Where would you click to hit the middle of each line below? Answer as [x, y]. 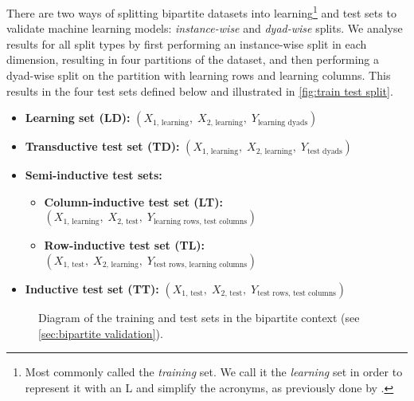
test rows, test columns [297, 294]
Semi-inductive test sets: [94, 175]
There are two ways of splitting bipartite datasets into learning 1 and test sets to [201, 12]
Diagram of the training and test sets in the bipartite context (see [199, 317]
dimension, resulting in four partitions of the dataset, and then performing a [193, 59]
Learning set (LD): [78, 118]
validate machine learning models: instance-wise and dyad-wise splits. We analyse [205, 28]
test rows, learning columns [200, 265]
